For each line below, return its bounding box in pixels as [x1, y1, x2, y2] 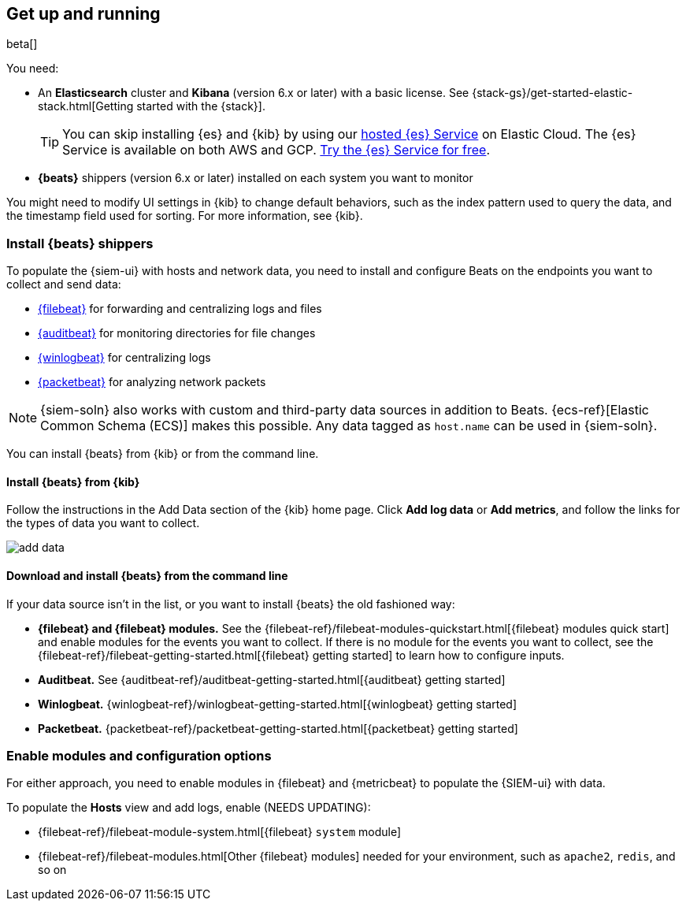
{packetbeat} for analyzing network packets [38, 375, 266, 389]
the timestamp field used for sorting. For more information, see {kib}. [6, 209, 363, 223]
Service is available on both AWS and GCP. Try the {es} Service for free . [62, 142, 491, 158]
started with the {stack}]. [136, 99, 265, 113]
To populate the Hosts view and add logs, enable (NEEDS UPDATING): [6, 801, 371, 815]
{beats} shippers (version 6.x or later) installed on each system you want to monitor [38, 171, 473, 185]
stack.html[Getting [38, 99, 134, 113]
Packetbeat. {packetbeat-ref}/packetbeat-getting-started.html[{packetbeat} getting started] [38, 721, 518, 735]
